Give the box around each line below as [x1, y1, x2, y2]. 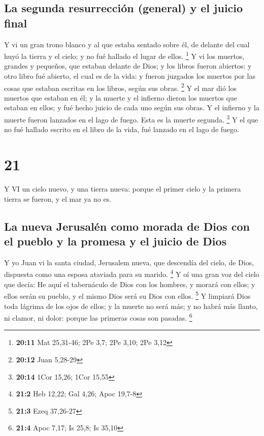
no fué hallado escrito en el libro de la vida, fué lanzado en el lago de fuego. [4, 124, 239, 135]
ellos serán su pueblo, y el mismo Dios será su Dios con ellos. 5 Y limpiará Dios [4, 289, 251, 301]
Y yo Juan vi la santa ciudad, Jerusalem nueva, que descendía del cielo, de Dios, [4, 257, 254, 267]
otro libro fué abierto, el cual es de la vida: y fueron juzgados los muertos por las [4, 71, 255, 81]
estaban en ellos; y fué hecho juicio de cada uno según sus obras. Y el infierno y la [4, 102, 259, 113]
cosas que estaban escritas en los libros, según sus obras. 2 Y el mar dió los [4, 81, 237, 93]
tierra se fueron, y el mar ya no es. [4, 193, 112, 204]
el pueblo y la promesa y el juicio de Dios [4, 233, 227, 248]
